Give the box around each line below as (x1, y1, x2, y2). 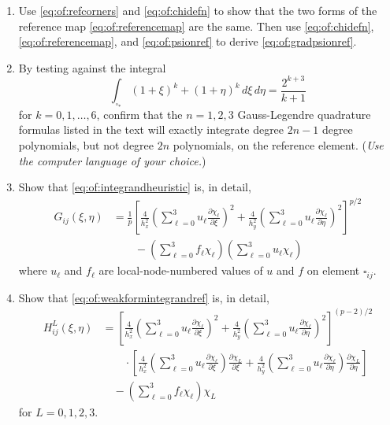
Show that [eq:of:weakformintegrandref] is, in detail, (18, 289, 269, 305)
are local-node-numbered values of (98, 262, 263, 279)
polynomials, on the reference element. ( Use (173, 136, 384, 153)
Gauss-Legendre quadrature (237, 105, 371, 122)
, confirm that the (96, 105, 183, 122)
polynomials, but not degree (18, 136, 154, 153)
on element (306, 262, 360, 279)
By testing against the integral (18, 59, 166, 76)
